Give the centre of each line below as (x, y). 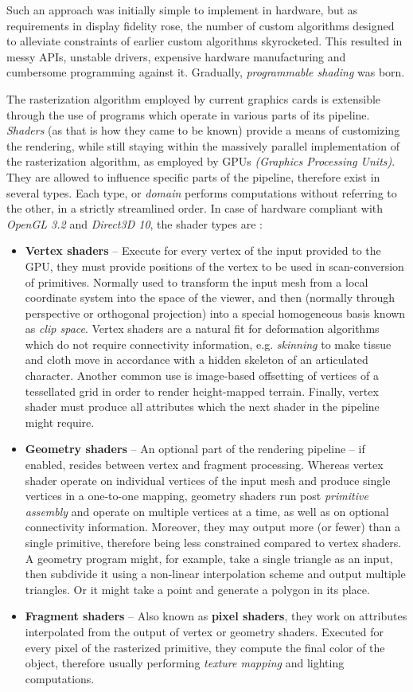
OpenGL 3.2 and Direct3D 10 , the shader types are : (134, 223)
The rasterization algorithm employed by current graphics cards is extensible (194, 98)
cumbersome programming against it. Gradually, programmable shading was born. (206, 72)
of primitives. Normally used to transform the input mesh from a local (197, 281)
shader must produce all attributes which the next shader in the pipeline (202, 407)
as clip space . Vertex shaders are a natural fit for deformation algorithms (202, 328)
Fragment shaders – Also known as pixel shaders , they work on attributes (216, 616)
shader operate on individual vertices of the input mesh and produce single (208, 480)
